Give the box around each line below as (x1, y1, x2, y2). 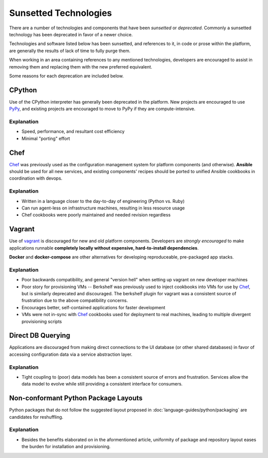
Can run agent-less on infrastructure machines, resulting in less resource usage (21, 205, 185, 211)
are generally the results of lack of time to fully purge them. (9, 48, 131, 54)
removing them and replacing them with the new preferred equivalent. (9, 64, 152, 69)
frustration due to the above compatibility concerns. (21, 298, 128, 304)
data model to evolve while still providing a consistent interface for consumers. (21, 381, 183, 387)
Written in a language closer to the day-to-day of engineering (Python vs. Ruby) (21, 198, 185, 204)
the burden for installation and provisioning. (21, 444, 111, 450)
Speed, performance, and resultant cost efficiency (21, 129, 125, 134)
